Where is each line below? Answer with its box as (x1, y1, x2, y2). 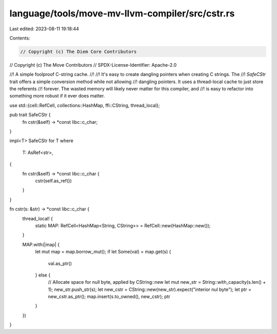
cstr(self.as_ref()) (35, 178, 72, 184)
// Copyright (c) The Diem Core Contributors (20, 49, 137, 54)
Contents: (9, 35, 30, 41)
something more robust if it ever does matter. (9, 93, 105, 99)
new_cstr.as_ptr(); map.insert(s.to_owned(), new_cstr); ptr (48, 293, 170, 300)
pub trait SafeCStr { (9, 112, 51, 118)
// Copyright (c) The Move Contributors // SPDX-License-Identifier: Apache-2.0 (9, 62, 177, 68)
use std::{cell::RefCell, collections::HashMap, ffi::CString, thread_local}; (9, 102, 160, 108)
